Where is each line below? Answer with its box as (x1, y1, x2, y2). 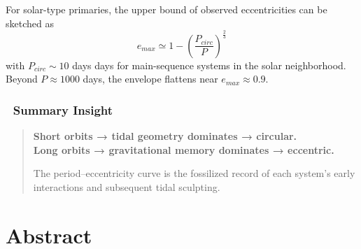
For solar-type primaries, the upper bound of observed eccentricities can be (6, 2, 327, 16)
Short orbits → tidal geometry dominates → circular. (33, 128, 297, 143)
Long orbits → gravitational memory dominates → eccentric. (33, 142, 334, 157)
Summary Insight (13, 101, 113, 118)
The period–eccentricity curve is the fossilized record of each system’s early (33, 166, 355, 180)
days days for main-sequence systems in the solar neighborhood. (72, 57, 346, 72)
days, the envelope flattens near (83, 71, 218, 86)
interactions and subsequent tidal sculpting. (33, 179, 220, 194)
